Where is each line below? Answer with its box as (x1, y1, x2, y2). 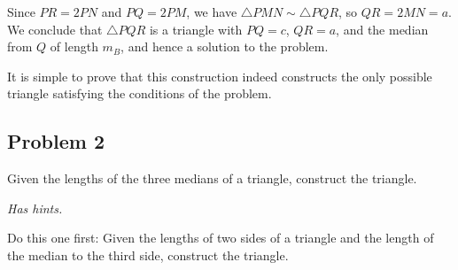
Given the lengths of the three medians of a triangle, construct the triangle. (7, 169, 417, 188)
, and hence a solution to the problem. (120, 37, 329, 56)
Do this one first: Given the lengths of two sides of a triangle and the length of (7, 228, 434, 247)
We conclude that (7, 19, 103, 38)
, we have (186, 3, 237, 20)
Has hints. (7, 198, 63, 217)
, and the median (336, 19, 429, 38)
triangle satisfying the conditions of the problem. (7, 84, 272, 103)
